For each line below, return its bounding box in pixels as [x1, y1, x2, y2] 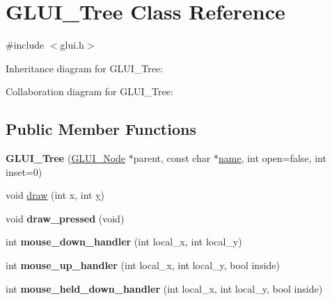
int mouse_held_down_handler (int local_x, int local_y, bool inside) [6, 281, 323, 295]
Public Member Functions [6, 118, 196, 140]
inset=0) [6, 164, 42, 179]
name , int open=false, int [219, 151, 326, 165]
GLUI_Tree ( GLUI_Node [6, 151, 126, 165]
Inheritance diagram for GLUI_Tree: [6, 60, 164, 75]
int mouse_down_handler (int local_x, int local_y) [6, 234, 242, 249]
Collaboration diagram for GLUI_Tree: [6, 84, 173, 99]
